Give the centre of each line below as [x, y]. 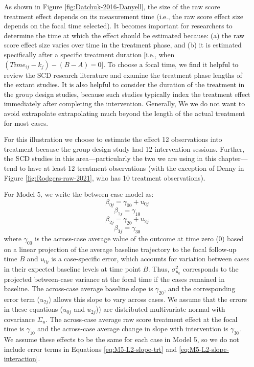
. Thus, [159, 268]
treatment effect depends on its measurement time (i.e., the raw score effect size [124, 16]
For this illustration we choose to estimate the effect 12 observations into [113, 139]
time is [14, 329]
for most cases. [26, 123]
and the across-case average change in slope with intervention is [133, 329]
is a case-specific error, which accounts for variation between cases [150, 259]
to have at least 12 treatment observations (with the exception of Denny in [132, 168]
